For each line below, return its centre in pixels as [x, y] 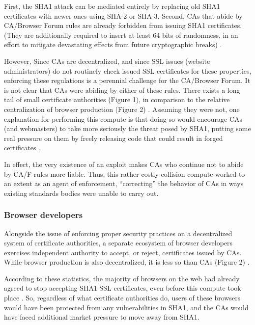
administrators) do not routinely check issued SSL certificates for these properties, [128, 70]
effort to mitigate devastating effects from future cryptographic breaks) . [113, 44]
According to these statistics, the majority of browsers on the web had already [122, 278]
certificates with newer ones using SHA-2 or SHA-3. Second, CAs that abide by [123, 15]
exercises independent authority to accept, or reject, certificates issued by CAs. [123, 252]
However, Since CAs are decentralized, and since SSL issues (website [107, 61]
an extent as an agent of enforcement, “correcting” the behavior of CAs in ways [124, 183]
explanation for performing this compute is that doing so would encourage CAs [123, 119]
